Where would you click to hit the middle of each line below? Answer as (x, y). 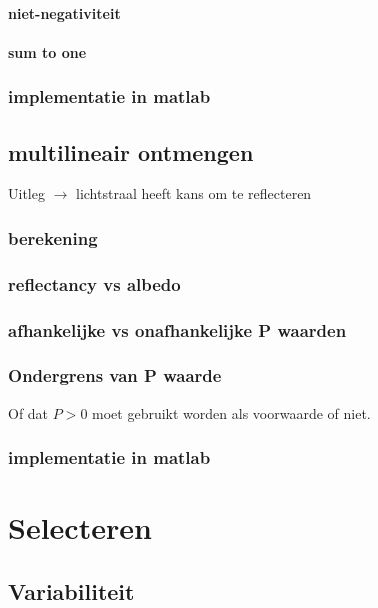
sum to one (47, 51)
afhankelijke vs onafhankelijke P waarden (177, 329)
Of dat (28, 412)
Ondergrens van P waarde (115, 375)
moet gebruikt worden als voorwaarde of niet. (231, 412)
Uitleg (26, 193)
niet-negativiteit (64, 12)
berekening (53, 237)
